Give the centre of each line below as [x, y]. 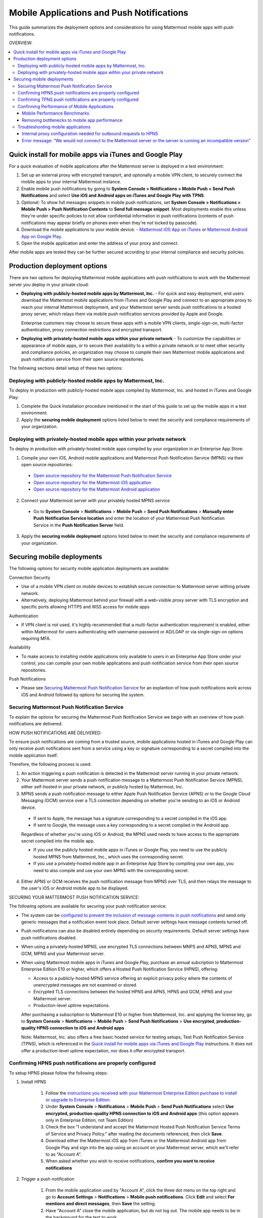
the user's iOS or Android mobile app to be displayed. [75, 888]
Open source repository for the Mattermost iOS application [92, 482]
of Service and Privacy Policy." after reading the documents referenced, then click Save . [134, 1134]
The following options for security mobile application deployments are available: [89, 569]
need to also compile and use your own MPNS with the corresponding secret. [111, 870]
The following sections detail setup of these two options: [66, 368]
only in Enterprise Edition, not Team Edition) [89, 1120]
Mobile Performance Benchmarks [56, 113]
